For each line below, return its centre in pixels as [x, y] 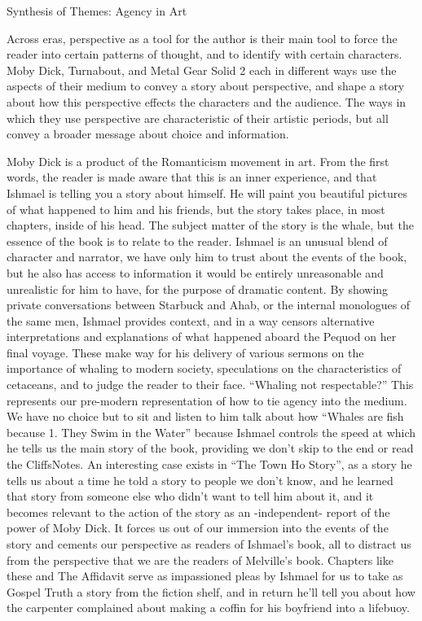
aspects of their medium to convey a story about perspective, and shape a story [206, 86]
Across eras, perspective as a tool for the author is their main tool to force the [202, 38]
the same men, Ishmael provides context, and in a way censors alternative [191, 320]
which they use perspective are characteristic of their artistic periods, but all [198, 118]
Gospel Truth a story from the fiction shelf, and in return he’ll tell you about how [211, 591]
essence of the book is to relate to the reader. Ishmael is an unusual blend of [197, 241]
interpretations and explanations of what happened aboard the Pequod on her [202, 337]
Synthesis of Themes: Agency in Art [97, 11]
